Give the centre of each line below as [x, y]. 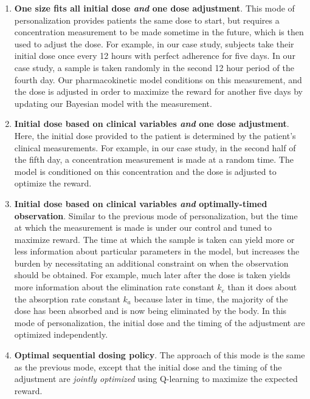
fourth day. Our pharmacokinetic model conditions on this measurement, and [158, 79]
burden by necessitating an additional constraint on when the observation [151, 263]
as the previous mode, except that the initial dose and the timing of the [148, 367]
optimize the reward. [53, 183]
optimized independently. [61, 334]
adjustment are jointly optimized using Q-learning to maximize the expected [156, 379]
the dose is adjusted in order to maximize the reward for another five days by [158, 91]
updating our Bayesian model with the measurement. [113, 103]
